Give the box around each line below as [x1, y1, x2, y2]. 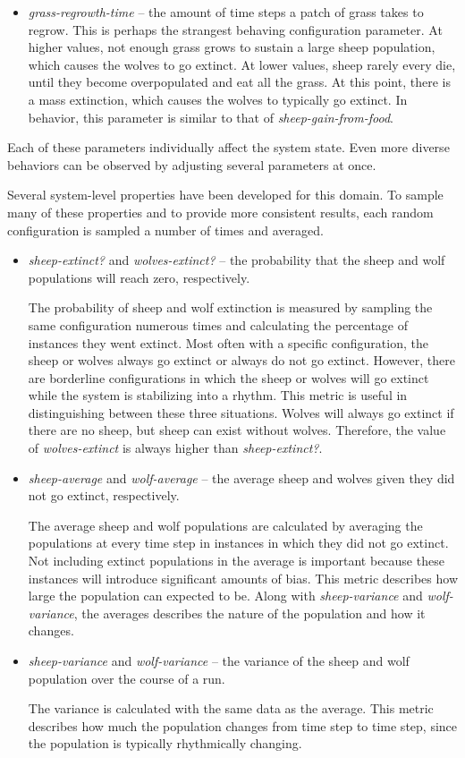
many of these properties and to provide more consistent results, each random [7, 202, 434, 221]
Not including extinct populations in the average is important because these [28, 551, 444, 570]
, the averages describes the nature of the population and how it [73, 603, 426, 622]
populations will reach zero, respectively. [28, 268, 250, 286]
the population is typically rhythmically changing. [28, 734, 302, 753]
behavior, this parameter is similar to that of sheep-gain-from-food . [28, 107, 393, 126]
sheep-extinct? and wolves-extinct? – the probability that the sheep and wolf [28, 251, 445, 269]
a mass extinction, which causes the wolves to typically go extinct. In [28, 89, 408, 108]
